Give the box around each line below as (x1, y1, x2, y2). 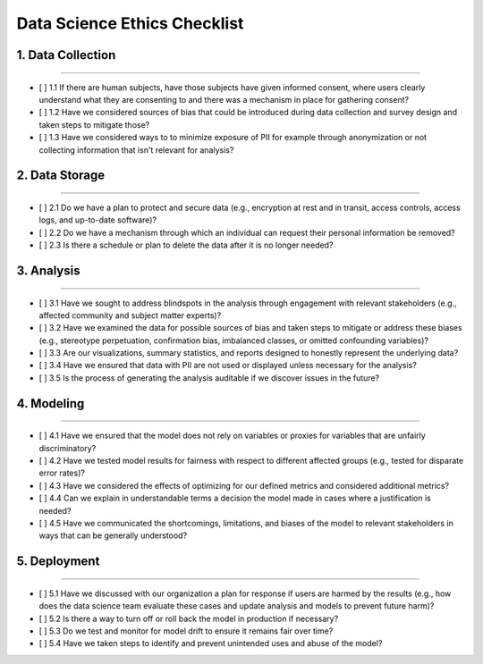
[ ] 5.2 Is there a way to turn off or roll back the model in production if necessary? (38, 613, 339, 624)
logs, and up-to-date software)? (38, 214, 157, 225)
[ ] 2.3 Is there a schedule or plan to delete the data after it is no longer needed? (38, 240, 334, 250)
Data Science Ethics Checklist (16, 13, 244, 33)
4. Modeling (16, 396, 85, 411)
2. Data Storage (16, 168, 106, 183)
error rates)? (38, 467, 85, 478)
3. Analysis (16, 263, 80, 278)
